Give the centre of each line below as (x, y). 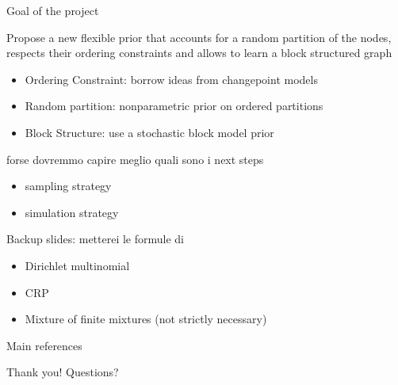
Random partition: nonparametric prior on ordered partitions (174, 106)
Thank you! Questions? (63, 372)
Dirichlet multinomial (77, 265)
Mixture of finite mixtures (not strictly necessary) (146, 319)
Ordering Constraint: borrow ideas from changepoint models (171, 79)
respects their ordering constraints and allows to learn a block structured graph (199, 53)
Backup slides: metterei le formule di (96, 239)
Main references (44, 345)
